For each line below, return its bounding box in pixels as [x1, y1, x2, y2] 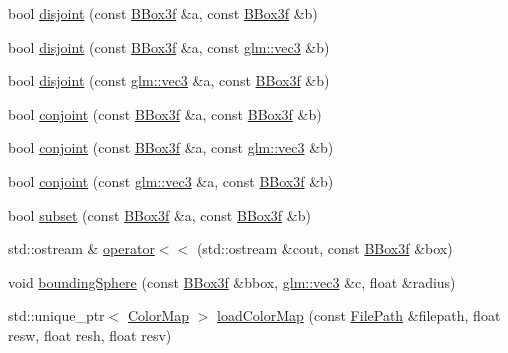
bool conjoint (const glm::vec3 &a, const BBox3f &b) [8, 170, 334, 191]
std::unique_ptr [8, 305, 105, 326]
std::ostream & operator [8, 238, 155, 259]
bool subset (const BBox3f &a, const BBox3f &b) [8, 204, 311, 225]
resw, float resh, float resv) [8, 324, 172, 345]
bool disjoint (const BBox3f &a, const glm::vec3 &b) [8, 36, 330, 57]
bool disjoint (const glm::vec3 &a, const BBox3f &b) [8, 70, 330, 91]
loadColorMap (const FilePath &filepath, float [217, 305, 501, 326]
